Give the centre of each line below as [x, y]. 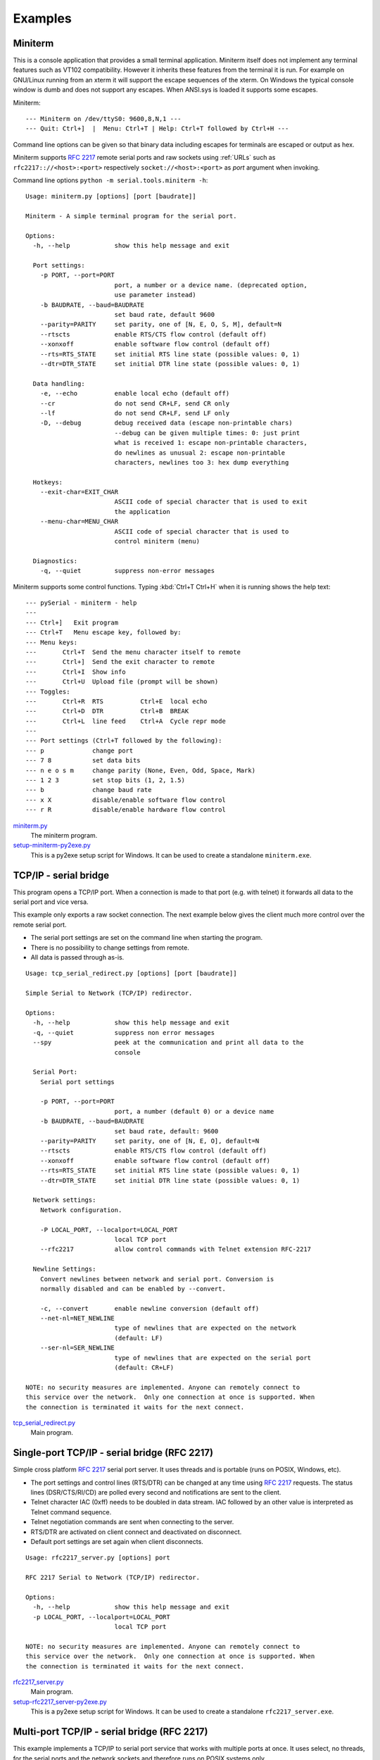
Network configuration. [81, 1210]
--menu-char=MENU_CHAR [79, 522]
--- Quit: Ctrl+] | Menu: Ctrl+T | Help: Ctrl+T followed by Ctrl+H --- [157, 129]
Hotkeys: [48, 482]
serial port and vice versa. [51, 902]
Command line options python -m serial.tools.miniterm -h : [110, 180]
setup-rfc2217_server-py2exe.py [60, 1702]
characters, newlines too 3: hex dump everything [202, 462]
